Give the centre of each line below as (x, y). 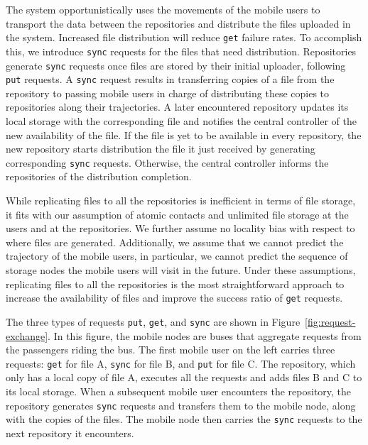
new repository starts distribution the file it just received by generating (161, 149)
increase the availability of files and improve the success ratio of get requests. (174, 298)
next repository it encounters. (70, 433)
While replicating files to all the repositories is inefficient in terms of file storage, (181, 200)
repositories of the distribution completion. (99, 176)
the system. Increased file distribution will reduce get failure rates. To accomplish (184, 37)
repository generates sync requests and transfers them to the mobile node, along (181, 405)
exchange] (27, 335)
